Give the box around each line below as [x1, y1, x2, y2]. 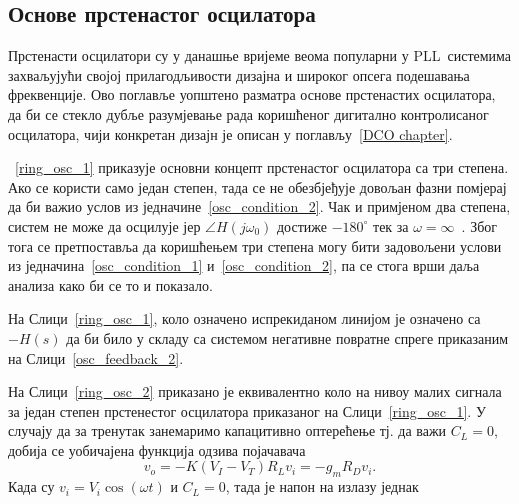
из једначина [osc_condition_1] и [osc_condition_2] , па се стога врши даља [8, 255, 480, 276]
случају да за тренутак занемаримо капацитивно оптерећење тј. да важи [8, 420, 447, 441]
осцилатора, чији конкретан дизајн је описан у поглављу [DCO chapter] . [8, 123, 453, 144]
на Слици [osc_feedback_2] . [8, 347, 184, 368]
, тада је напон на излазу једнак [225, 476, 419, 497]
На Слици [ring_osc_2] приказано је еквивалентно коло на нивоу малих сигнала [8, 381, 502, 402]
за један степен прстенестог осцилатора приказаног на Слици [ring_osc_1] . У [8, 400, 486, 421]
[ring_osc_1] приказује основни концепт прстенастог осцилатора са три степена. [15, 157, 509, 178]
